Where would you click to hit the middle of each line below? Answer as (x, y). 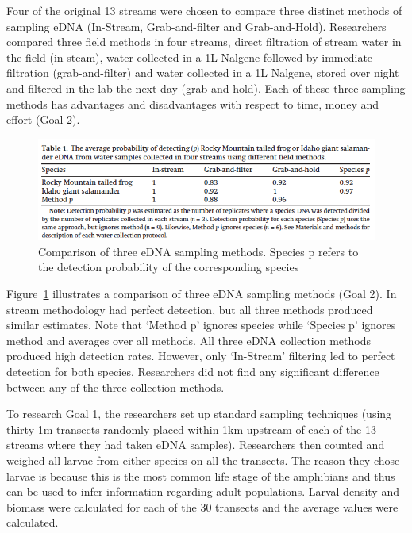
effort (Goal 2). (43, 119)
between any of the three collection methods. (116, 387)
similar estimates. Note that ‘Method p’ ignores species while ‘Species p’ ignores (201, 325)
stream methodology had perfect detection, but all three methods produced (190, 309)
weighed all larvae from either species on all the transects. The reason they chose (203, 460)
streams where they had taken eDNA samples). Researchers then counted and (196, 445)
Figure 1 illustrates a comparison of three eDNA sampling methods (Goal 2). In (202, 294)
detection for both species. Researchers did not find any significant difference (193, 372)
